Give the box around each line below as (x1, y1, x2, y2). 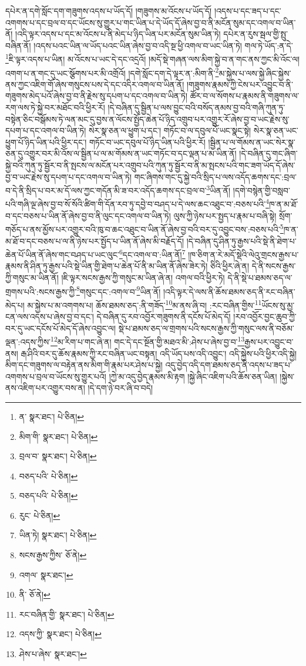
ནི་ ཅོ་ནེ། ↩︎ (19, 588, 51, 601)
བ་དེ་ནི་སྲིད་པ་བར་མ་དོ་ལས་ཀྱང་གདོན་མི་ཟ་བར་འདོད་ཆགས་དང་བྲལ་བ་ (5, 184, 207, 196)
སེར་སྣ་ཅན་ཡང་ (253, 124, 298, 137)
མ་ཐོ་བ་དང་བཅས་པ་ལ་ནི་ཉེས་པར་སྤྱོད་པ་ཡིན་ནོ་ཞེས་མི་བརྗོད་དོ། (5, 234, 184, 247)
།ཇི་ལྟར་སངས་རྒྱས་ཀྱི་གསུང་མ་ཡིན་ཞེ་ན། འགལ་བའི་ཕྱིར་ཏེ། (61, 271, 225, 283)
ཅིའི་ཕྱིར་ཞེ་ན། (210, 260, 250, 272)
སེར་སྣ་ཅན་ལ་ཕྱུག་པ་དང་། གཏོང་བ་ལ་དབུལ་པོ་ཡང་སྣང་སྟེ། (89, 124, 251, 137)
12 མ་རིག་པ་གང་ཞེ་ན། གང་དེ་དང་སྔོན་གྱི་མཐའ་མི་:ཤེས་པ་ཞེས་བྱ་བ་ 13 (51, 334, 245, 347)
